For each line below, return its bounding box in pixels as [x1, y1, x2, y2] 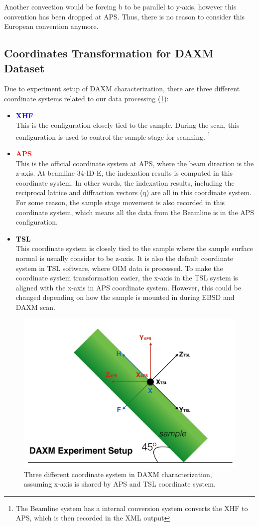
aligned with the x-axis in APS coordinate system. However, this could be [15, 282, 241, 292]
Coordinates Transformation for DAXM [4, 45, 214, 61]
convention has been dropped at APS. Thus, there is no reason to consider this [4, 11, 245, 21]
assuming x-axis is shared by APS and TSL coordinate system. [24, 479, 216, 489]
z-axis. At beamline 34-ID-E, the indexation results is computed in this [15, 168, 233, 178]
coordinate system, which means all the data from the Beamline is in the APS [15, 207, 255, 217]
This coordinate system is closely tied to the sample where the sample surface [15, 243, 253, 254]
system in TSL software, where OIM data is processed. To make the [15, 263, 223, 273]
